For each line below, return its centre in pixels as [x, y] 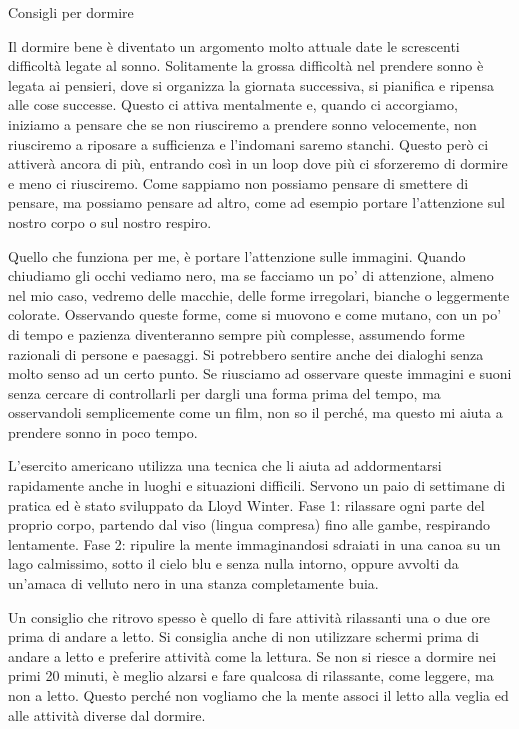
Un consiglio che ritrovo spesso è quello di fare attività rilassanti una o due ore [249, 616]
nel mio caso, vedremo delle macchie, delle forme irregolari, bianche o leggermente [259, 294]
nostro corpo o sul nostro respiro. [110, 221]
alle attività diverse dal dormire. [107, 714]
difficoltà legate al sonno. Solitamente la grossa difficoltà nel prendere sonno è [246, 65]
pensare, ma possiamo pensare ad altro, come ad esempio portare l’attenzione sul [256, 202]
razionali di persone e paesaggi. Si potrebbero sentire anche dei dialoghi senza [246, 353]
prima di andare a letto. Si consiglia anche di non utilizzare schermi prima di [243, 636]
